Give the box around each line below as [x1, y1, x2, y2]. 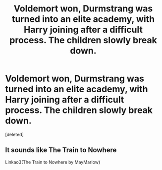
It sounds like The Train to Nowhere [5, 146, 117, 154]
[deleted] [5, 131, 24, 137]
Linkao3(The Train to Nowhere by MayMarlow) [5, 159, 101, 165]
